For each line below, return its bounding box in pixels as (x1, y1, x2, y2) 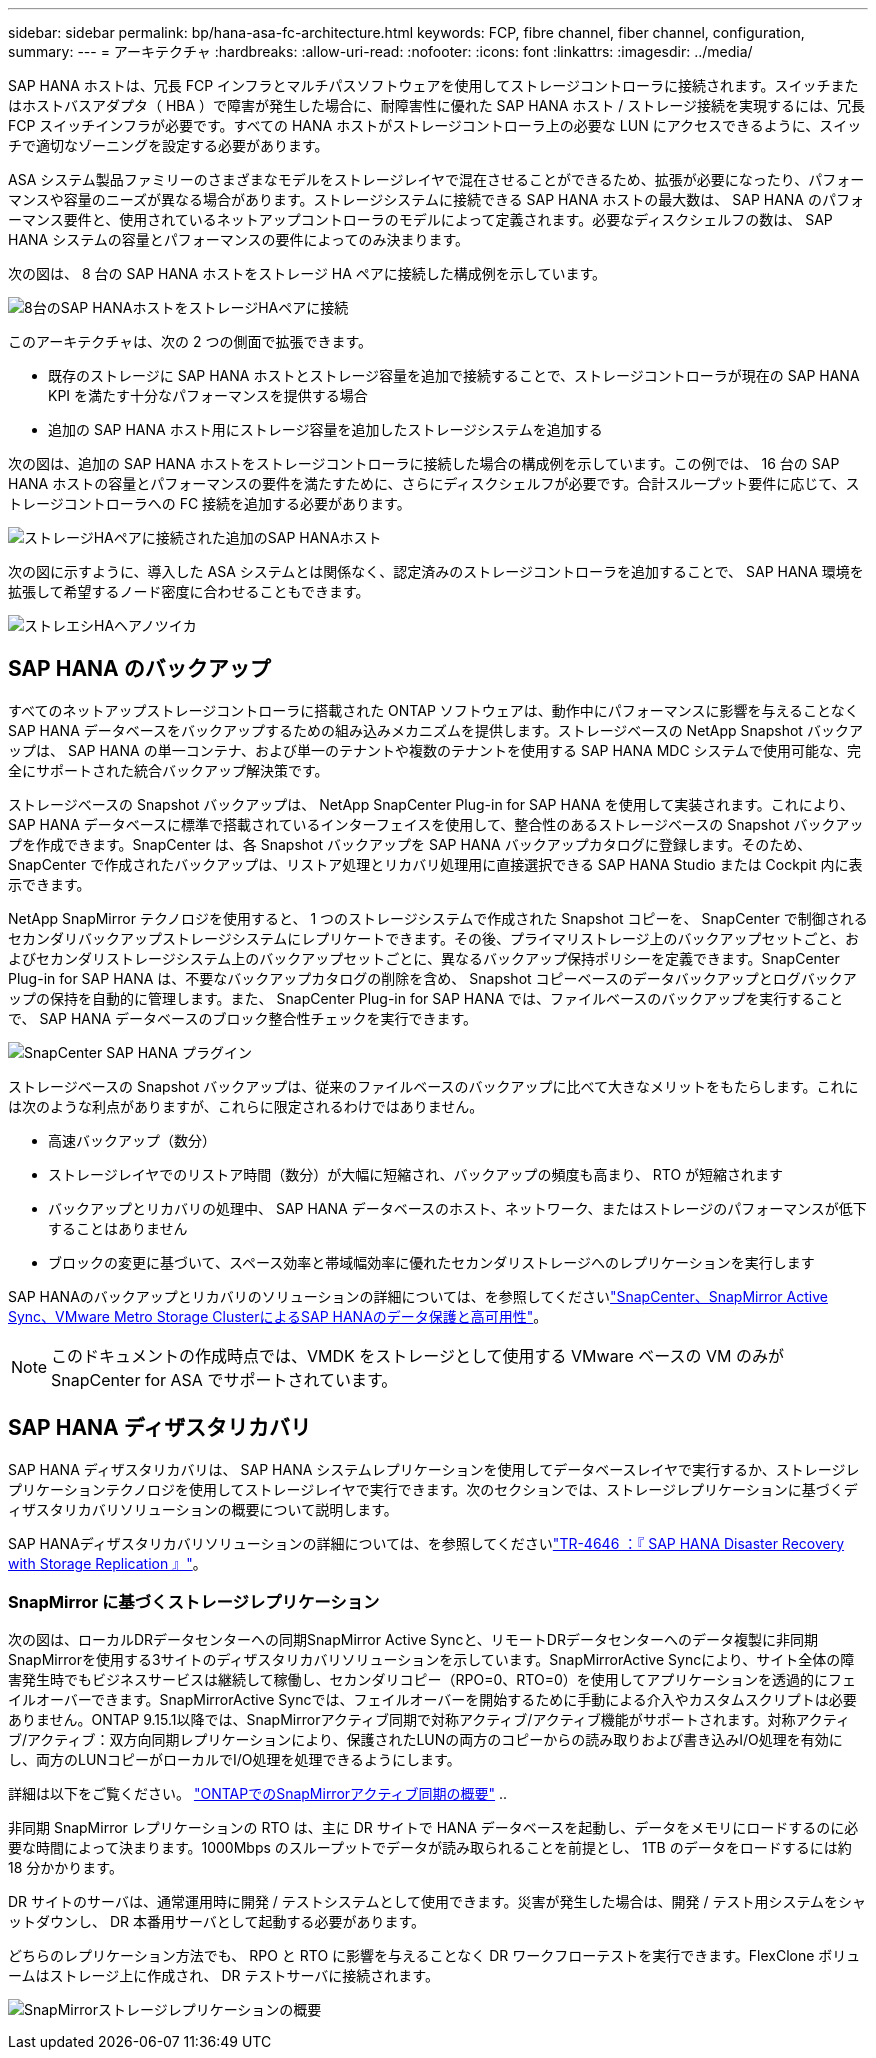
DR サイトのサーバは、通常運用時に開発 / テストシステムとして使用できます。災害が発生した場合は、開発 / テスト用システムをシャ (8, 1893, 867, 1911)
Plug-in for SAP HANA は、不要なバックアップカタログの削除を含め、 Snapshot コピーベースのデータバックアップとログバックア (8, 969, 857, 987)
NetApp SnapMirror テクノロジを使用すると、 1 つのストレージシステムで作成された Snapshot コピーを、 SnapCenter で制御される (8, 909, 868, 927)
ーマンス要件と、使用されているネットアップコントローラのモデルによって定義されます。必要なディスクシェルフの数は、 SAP (8, 211, 833, 228)
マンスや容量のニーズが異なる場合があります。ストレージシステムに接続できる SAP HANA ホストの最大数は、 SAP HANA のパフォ (8, 191, 864, 208)
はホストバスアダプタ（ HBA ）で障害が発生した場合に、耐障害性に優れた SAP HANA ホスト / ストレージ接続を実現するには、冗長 (8, 97, 865, 114)
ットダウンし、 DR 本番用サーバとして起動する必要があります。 (8, 1913, 426, 1931)
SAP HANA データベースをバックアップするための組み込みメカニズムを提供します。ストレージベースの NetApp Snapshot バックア (8, 721, 863, 739)
